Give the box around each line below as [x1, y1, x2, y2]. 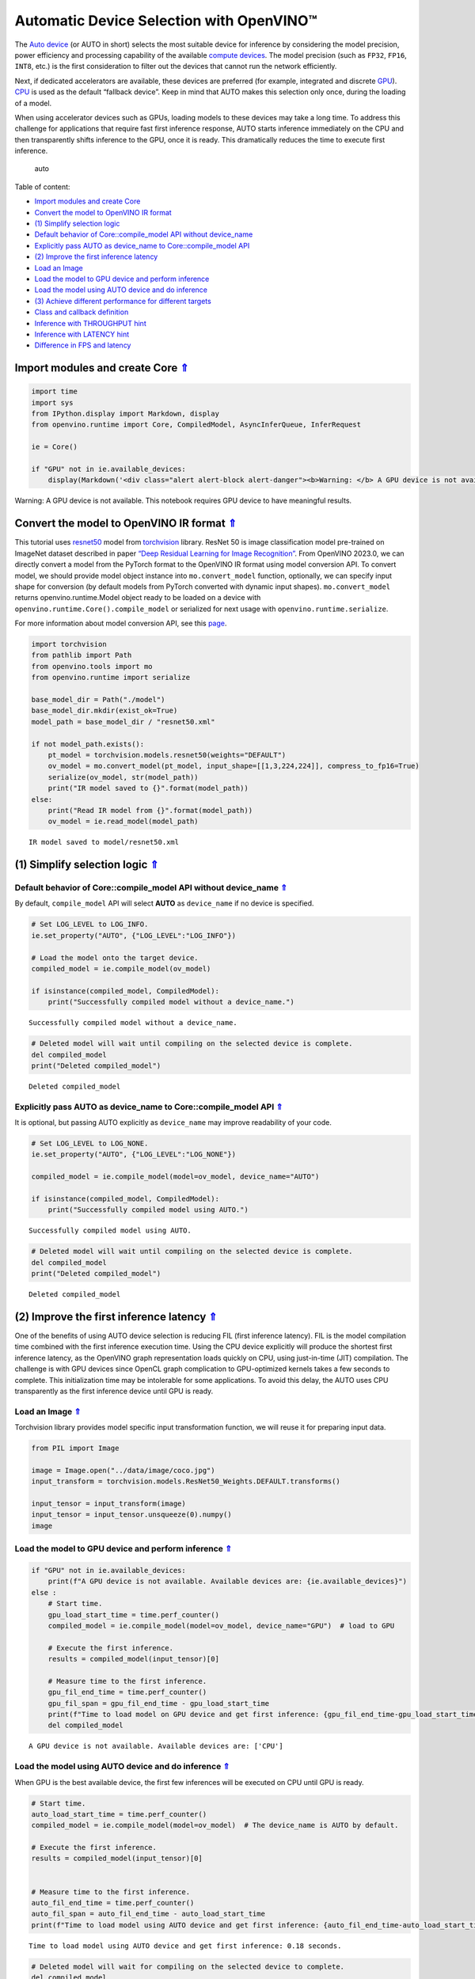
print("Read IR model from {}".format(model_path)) [47, 806, 253, 815]
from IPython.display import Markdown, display [31, 409, 219, 419]
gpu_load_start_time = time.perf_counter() [47, 1610, 219, 1619]
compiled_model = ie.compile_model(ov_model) [31, 964, 211, 973]
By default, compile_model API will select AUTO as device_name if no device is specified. [14, 898, 314, 908]
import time [31, 387, 78, 396]
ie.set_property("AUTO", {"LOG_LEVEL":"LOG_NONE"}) [31, 1150, 237, 1159]
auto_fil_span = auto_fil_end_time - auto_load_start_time [31, 1909, 265, 1919]
